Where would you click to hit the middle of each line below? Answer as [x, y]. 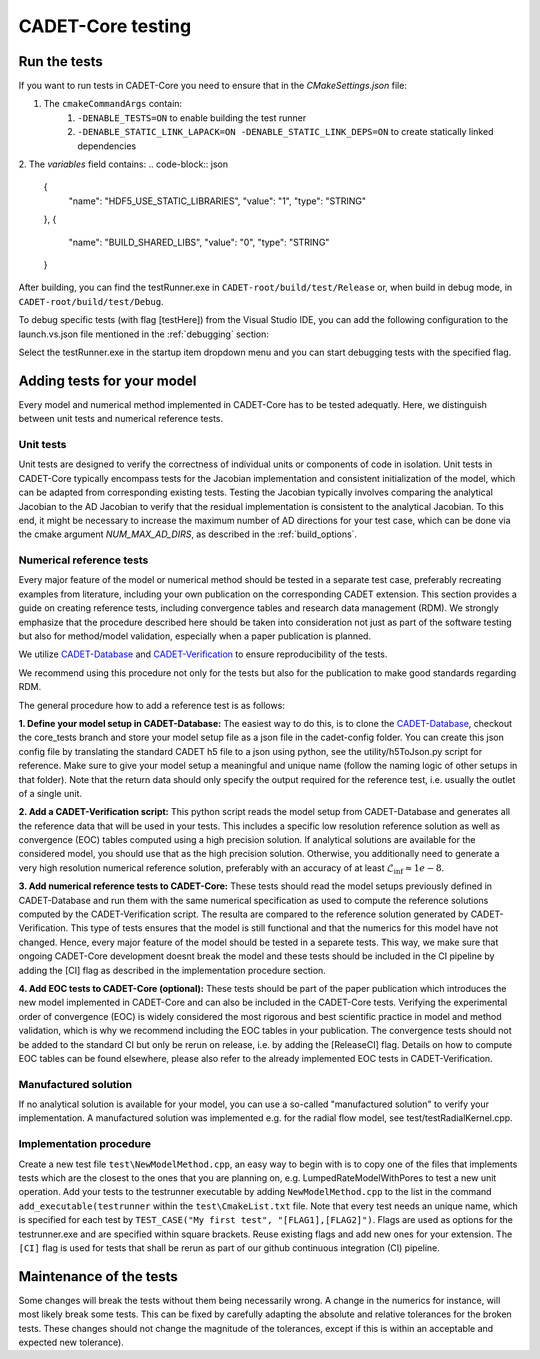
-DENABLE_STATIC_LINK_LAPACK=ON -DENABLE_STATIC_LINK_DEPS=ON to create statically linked [285, 132]
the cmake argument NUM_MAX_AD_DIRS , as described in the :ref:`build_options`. [188, 534]
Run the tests [61, 61]
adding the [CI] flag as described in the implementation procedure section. [172, 970]
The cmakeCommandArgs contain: [113, 104]
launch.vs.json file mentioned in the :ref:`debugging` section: [144, 334]
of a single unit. [50, 793]
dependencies [107, 146]
